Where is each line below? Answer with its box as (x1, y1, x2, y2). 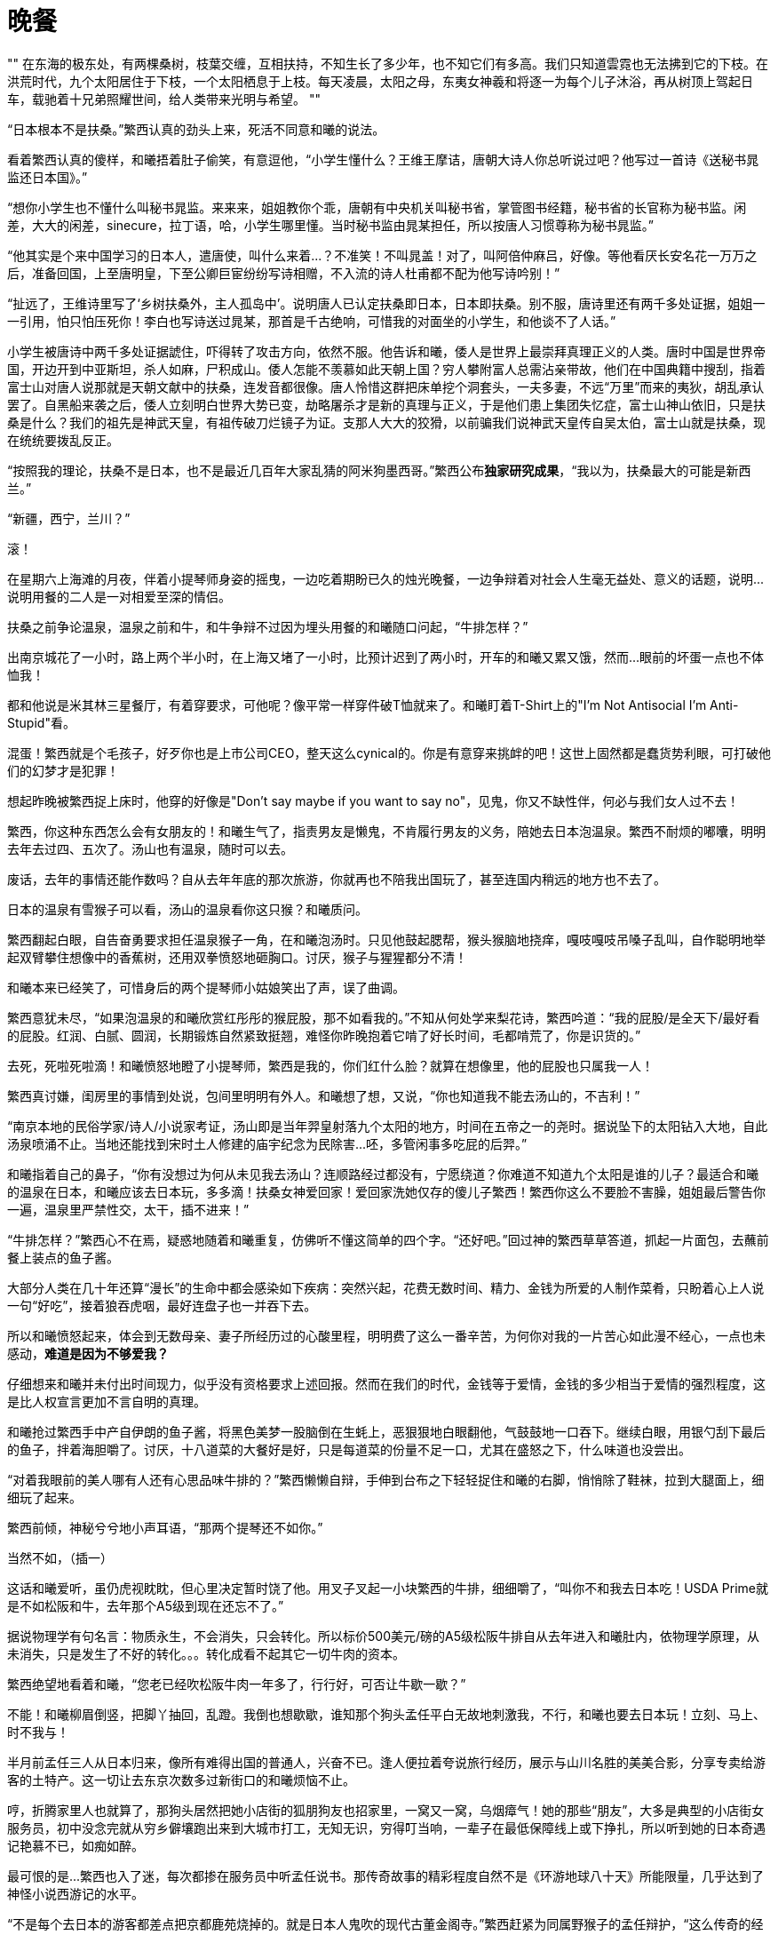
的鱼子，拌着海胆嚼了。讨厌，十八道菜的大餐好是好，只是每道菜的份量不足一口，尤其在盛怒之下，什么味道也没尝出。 (7, 1441, 691, 1457)
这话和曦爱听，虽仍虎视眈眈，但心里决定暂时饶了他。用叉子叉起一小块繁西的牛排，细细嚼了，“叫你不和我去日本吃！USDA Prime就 (7, 1580, 768, 1596)
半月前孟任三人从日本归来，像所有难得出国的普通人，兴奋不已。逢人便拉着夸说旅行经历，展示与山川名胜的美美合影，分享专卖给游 (7, 1754, 766, 1770)
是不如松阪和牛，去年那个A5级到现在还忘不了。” (7, 1597, 284, 1613)
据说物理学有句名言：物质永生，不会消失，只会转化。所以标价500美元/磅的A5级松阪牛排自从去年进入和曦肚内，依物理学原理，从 (7, 1628, 759, 1644)
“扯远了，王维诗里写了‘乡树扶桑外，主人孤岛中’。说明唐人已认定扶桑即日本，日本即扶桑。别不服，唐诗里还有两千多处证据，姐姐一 (7, 295, 766, 311)
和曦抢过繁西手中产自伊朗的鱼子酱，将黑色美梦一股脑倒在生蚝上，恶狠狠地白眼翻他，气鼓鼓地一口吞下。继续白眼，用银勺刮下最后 (7, 1423, 766, 1439)
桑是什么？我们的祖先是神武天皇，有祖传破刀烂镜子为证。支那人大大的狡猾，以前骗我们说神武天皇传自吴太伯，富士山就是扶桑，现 (7, 414, 766, 430)
